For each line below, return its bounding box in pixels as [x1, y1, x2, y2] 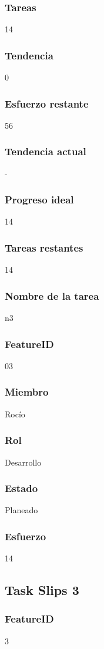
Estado [5, 481, 38, 496]
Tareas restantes [5, 240, 83, 255]
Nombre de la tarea [5, 288, 99, 303]
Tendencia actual [5, 144, 86, 159]
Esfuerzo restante [5, 96, 89, 111]
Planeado [5, 504, 38, 516]
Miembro [5, 384, 49, 399]
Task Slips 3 [5, 581, 79, 599]
